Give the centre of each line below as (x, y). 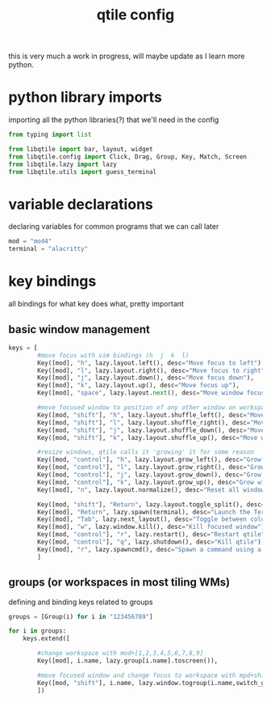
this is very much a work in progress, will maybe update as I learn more (127, 56)
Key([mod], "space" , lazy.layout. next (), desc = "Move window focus (151, 393)
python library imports (85, 97)
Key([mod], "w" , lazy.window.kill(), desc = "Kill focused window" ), (153, 527)
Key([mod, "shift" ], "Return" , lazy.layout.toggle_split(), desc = (151, 504)
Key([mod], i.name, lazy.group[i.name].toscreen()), (128, 661)
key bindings (52, 281)
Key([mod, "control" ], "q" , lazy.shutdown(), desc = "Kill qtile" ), (151, 542)
